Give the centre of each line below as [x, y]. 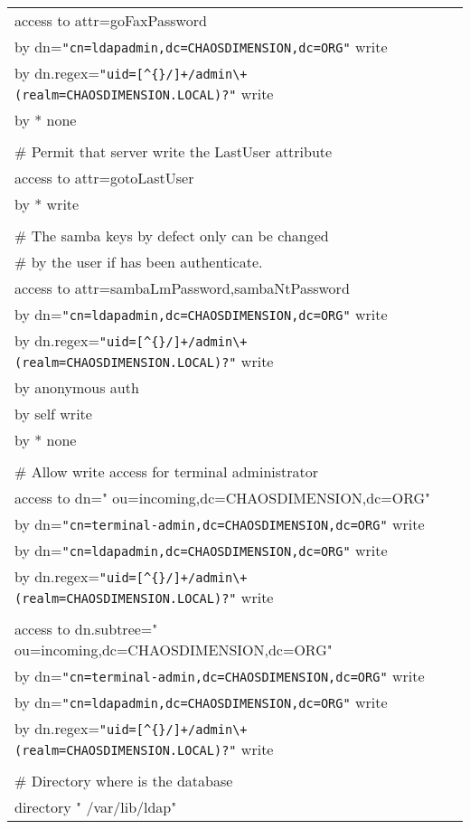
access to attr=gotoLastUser [104, 178]
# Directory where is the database [124, 781]
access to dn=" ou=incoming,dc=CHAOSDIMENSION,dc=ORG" [223, 498]
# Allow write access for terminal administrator [167, 471]
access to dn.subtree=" [86, 629]
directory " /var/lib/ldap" [96, 807]
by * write [47, 204]
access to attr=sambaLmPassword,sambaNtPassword [182, 288]
